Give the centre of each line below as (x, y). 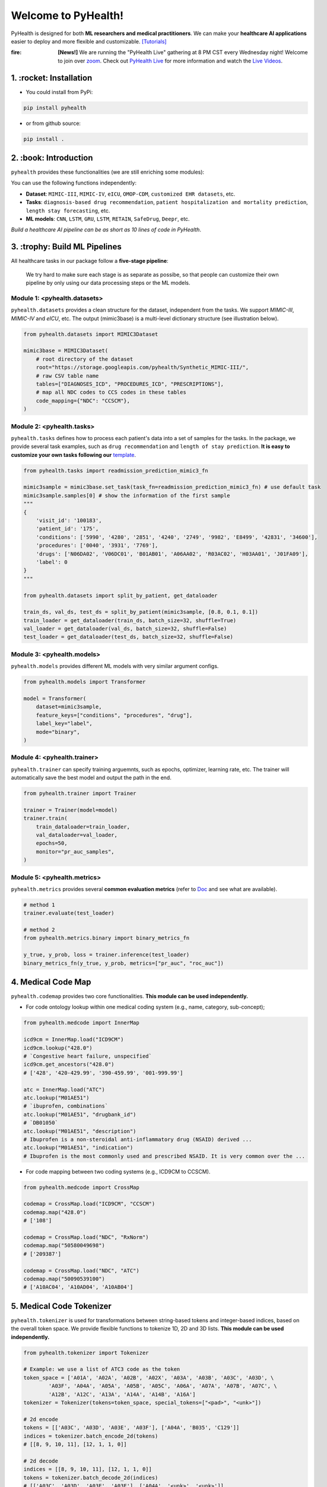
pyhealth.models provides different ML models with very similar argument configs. (115, 666)
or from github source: (53, 123)
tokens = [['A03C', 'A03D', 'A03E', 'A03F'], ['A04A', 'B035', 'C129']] (131, 1428)
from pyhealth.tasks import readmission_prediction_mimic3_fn (116, 470)
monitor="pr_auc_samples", (75, 851)
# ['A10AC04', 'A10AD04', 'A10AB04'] (78, 1287)
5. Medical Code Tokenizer (61, 1306)
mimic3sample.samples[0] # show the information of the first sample (127, 495)
